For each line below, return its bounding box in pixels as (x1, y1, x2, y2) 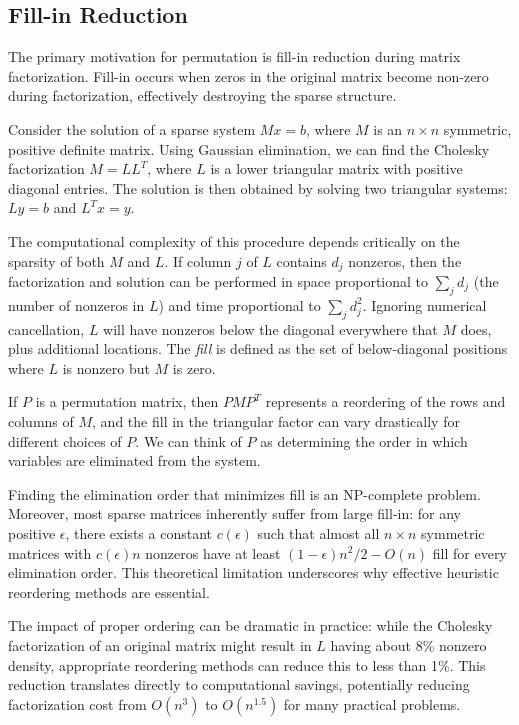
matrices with (8, 542, 92, 563)
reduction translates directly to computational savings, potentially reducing (8, 674, 470, 695)
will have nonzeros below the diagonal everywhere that (103, 318, 438, 339)
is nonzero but (62, 357, 150, 378)
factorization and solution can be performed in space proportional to (8, 271, 429, 291)
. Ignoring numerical (362, 294, 487, 315)
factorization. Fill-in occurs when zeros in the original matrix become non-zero (8, 65, 489, 86)
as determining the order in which (260, 430, 468, 451)
